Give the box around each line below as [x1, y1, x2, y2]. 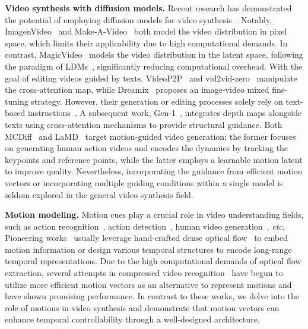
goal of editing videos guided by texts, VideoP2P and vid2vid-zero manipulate [5, 71, 297, 84]
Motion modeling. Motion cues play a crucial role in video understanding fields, [5, 208, 304, 221]
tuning [5, 95, 28, 107]
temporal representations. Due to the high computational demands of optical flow [5, 255, 301, 267]
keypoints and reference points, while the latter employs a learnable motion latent [5, 153, 303, 165]
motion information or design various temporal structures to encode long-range [5, 243, 292, 255]
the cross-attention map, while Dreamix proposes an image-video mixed [5, 83, 269, 96]
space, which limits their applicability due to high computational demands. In [5, 36, 288, 49]
